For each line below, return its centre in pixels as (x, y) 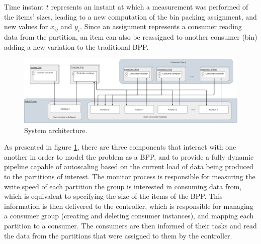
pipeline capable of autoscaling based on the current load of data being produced (129, 166)
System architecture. (56, 130)
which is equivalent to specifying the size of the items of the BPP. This (113, 196)
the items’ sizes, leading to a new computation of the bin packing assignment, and (130, 16)
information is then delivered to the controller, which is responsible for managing (129, 206)
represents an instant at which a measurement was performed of (150, 7)
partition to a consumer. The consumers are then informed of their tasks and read (130, 226)
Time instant (24, 7)
